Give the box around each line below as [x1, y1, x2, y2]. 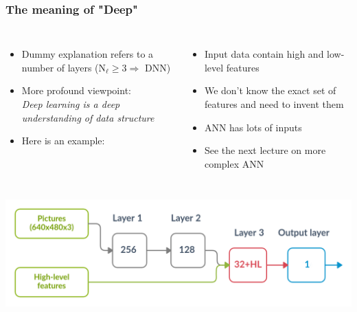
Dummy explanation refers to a [21, 47, 154, 61]
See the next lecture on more [204, 143, 326, 157]
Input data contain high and [204, 47, 324, 61]
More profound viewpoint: [21, 83, 131, 98]
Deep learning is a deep [21, 97, 120, 111]
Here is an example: [21, 133, 105, 148]
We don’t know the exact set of [204, 83, 336, 98]
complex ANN [204, 156, 264, 170]
